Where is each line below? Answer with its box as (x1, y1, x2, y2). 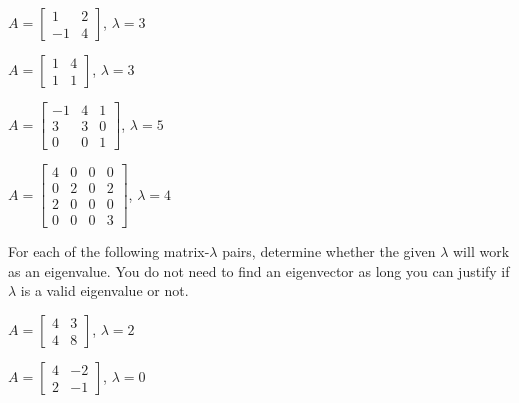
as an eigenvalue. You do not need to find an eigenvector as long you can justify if (8, 260, 510, 281)
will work (452, 241, 510, 262)
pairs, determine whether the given (222, 241, 436, 262)
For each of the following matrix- (8, 241, 210, 262)
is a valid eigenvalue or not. (20, 280, 189, 301)
